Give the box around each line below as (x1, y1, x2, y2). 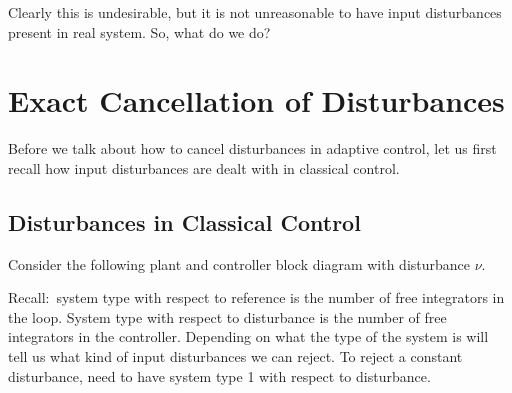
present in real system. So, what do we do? (8, 21, 271, 42)
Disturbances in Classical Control (8, 206, 361, 237)
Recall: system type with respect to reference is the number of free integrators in (8, 287, 505, 308)
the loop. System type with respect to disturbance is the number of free (8, 306, 447, 327)
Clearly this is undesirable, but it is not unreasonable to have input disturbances (8, 2, 502, 22)
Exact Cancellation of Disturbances (8, 80, 505, 121)
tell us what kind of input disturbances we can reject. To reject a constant (8, 346, 463, 367)
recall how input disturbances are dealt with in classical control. (8, 157, 400, 178)
